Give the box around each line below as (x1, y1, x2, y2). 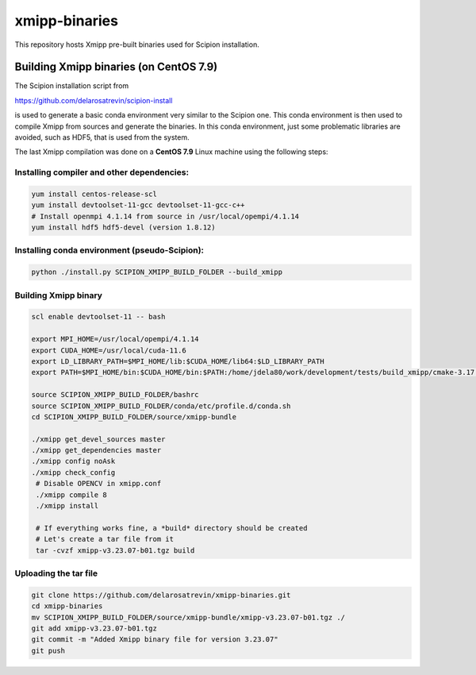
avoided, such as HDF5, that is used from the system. (14, 133, 190, 142)
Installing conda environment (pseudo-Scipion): (14, 245, 205, 256)
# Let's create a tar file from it (36, 534, 175, 544)
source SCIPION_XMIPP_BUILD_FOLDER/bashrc (31, 390, 199, 399)
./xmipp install (36, 501, 99, 511)
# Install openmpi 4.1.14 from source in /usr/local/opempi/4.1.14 (31, 211, 300, 221)
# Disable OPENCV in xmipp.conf (36, 479, 162, 488)
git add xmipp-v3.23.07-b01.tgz (31, 623, 158, 633)
